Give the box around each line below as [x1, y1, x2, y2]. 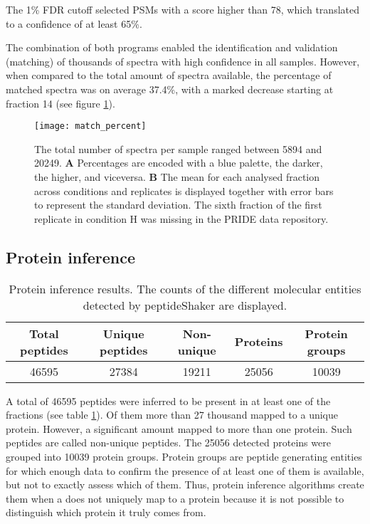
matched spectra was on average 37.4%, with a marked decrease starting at [6, 81, 334, 96]
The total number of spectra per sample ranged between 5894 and [34, 141, 322, 156]
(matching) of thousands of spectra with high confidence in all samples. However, [6, 53, 360, 68]
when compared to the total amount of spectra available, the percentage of [6, 68, 332, 83]
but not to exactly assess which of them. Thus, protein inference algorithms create [6, 477, 364, 492]
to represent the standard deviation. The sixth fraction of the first [34, 197, 322, 212]
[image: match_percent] [34, 121, 147, 132]
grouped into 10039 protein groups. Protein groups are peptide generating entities [6, 449, 362, 463]
